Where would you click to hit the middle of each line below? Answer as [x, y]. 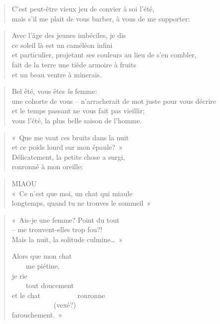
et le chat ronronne [58, 295]
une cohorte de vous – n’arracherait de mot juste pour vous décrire [114, 101]
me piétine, [43, 266]
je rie [19, 275]
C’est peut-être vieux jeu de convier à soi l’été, [83, 8]
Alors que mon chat [42, 256]
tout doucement [50, 285]
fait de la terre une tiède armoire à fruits [74, 64]
